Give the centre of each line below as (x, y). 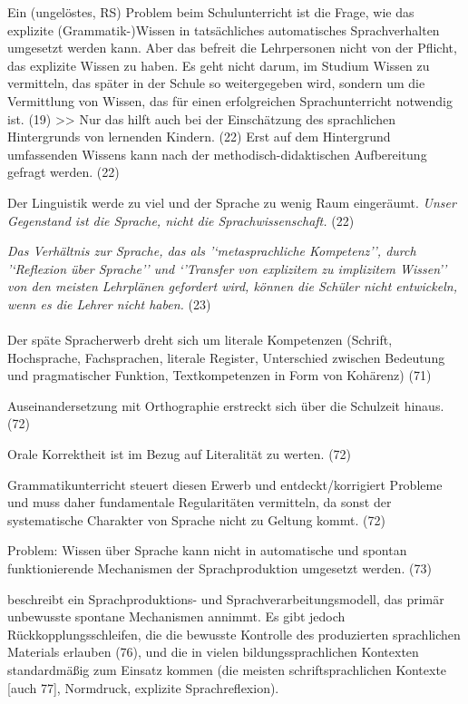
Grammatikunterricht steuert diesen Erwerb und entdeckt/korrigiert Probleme (225, 484)
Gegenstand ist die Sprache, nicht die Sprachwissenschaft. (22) (181, 220)
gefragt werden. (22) (63, 172)
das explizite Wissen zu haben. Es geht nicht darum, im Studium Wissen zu (219, 65)
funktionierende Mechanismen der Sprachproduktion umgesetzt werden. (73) (219, 568)
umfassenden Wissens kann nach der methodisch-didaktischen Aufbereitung (217, 154)
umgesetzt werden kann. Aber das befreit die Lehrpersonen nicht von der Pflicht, (232, 48)
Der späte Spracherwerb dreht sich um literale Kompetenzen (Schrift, (200, 340)
